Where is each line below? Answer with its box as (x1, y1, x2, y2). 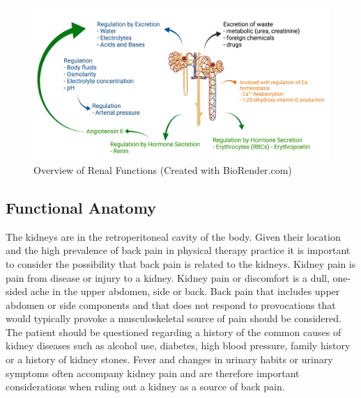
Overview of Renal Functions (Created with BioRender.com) (33, 162, 292, 177)
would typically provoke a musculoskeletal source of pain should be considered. (6, 311, 341, 326)
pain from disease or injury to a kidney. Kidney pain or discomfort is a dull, (6, 270, 330, 285)
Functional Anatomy (6, 196, 156, 218)
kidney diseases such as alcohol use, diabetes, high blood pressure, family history (6, 338, 351, 353)
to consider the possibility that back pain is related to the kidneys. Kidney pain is (6, 256, 356, 271)
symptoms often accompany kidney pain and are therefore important (6, 365, 300, 380)
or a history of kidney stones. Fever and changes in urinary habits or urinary (6, 352, 333, 367)
